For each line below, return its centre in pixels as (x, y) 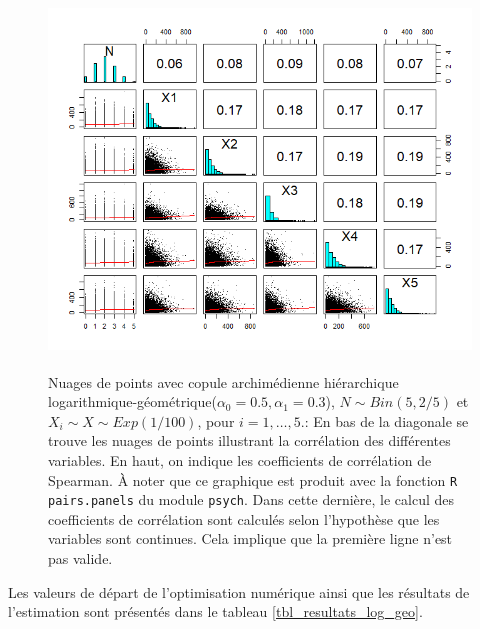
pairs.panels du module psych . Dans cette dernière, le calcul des (251, 499)
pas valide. (80, 558)
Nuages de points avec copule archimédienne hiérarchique (223, 381)
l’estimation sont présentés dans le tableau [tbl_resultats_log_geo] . (215, 611)
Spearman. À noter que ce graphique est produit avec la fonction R (253, 479)
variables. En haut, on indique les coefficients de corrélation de (240, 459)
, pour (216, 420)
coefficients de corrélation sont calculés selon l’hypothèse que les (244, 518)
